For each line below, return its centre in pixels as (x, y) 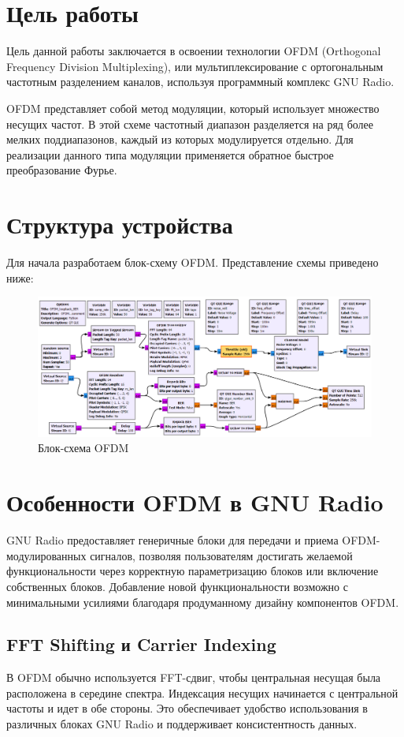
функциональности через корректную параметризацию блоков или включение (193, 571)
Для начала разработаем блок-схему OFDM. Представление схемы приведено (193, 262)
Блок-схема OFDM (83, 448)
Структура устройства (120, 224)
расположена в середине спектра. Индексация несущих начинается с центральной (202, 692)
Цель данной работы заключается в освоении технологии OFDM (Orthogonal (194, 51)
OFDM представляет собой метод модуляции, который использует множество (193, 108)
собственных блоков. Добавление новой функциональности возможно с (177, 586)
